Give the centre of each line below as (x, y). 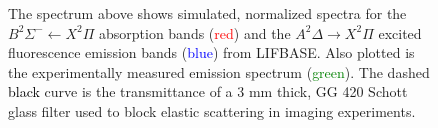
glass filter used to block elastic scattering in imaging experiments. (212, 110)
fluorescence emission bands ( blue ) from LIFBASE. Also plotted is (211, 52)
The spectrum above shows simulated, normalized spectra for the (207, 13)
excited (400, 32)
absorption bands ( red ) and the (194, 32)
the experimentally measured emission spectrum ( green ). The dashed (219, 71)
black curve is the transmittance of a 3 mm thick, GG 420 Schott (208, 91)
